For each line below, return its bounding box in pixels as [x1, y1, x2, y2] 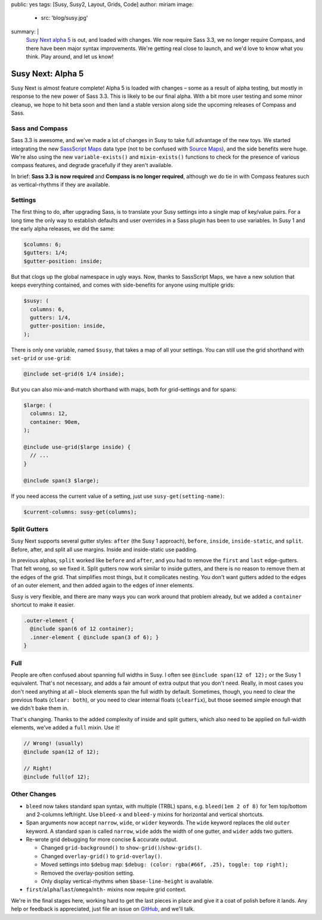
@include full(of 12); [23, 773, 90, 780]
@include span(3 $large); [23, 477, 100, 484]
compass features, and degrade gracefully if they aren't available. [11, 162, 173, 169]
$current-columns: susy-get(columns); [23, 508, 137, 515]
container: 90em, [30, 419, 80, 425]
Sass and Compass [11, 124, 68, 133]
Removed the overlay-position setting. [41, 869, 135, 876]
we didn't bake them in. [11, 704, 69, 712]
